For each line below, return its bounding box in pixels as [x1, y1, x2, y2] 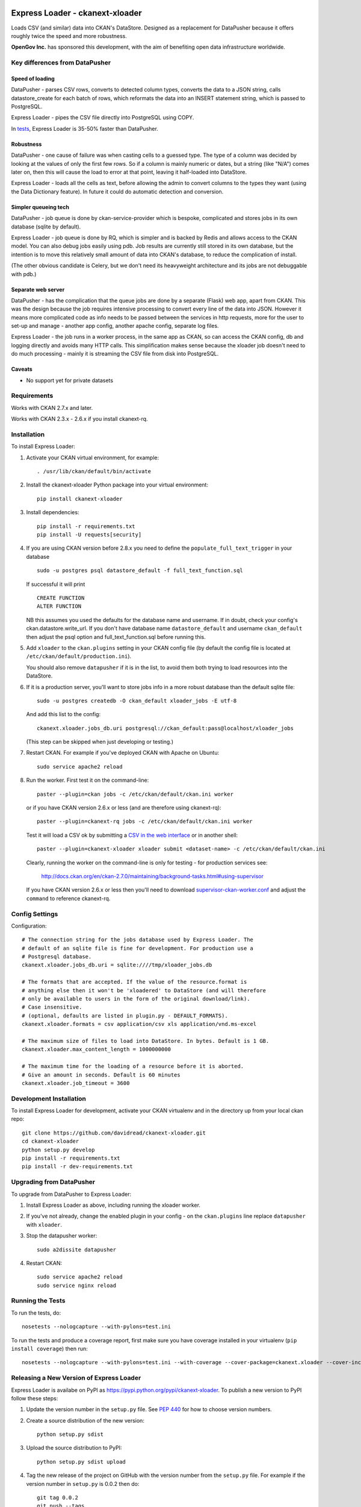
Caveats [11, 365, 32, 373]
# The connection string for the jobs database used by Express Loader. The [22, 936, 254, 943]
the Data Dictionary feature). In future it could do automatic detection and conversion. [11, 187, 224, 195]
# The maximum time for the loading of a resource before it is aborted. [22, 1063, 244, 1070]
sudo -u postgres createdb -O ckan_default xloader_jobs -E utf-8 [37, 697, 237, 704]
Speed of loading [11, 75, 55, 82]
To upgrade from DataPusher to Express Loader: [11, 1191, 132, 1198]
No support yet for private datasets [26, 377, 114, 384]
